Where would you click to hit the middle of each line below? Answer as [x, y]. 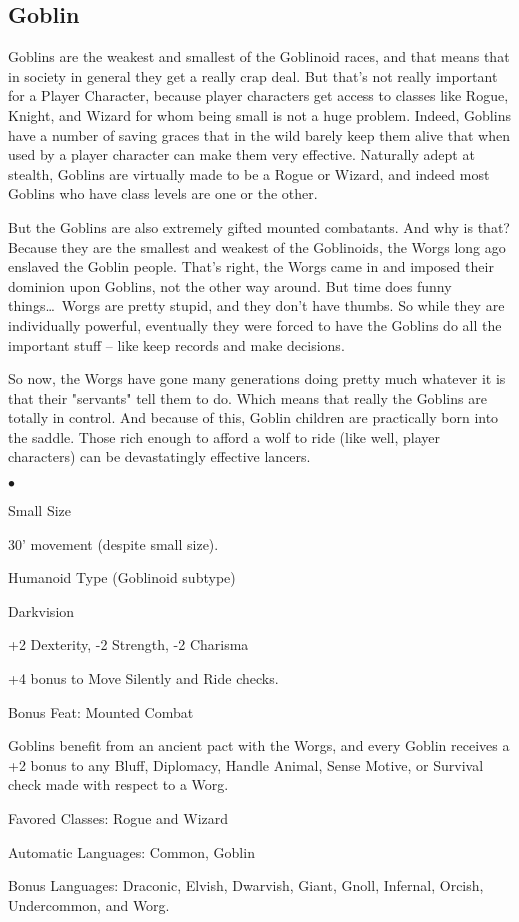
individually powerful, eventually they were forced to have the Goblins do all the [255, 324]
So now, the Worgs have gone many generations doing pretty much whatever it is [257, 378]
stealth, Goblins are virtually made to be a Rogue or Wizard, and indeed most [249, 173]
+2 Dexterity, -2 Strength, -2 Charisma [128, 644]
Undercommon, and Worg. [89, 904]
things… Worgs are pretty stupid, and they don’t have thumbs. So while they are [256, 305]
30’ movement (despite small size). [113, 543]
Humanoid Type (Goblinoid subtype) [122, 577]
